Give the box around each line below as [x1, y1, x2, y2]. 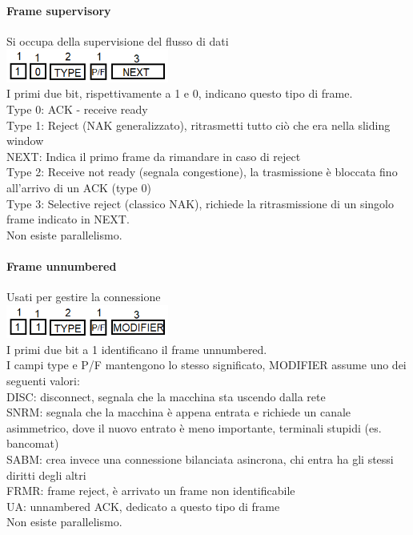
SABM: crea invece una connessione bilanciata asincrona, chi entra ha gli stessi [6, 451, 394, 468]
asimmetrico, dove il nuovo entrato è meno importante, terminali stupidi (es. [6, 419, 382, 436]
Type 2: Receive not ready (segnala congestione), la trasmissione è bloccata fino [6, 163, 398, 180]
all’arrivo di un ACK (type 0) [6, 179, 151, 196]
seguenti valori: [6, 372, 80, 389]
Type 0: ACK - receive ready [6, 101, 148, 118]
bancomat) [6, 435, 59, 452]
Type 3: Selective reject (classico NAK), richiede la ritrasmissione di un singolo [6, 195, 394, 211]
